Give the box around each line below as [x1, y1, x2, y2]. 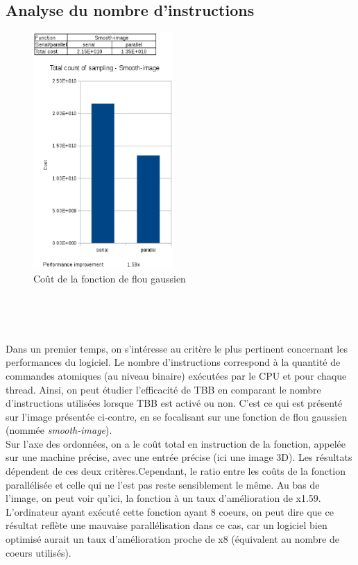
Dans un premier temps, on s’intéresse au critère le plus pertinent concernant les [6, 341, 348, 355]
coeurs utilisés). [6, 545, 71, 559]
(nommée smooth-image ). [6, 423, 112, 437]
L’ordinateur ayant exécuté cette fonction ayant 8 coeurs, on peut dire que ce [6, 504, 334, 518]
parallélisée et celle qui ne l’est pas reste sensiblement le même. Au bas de [6, 477, 320, 491]
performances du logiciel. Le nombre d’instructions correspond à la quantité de [6, 355, 341, 369]
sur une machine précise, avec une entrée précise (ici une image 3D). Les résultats [6, 450, 352, 464]
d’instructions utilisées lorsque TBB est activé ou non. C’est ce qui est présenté [6, 396, 343, 410]
